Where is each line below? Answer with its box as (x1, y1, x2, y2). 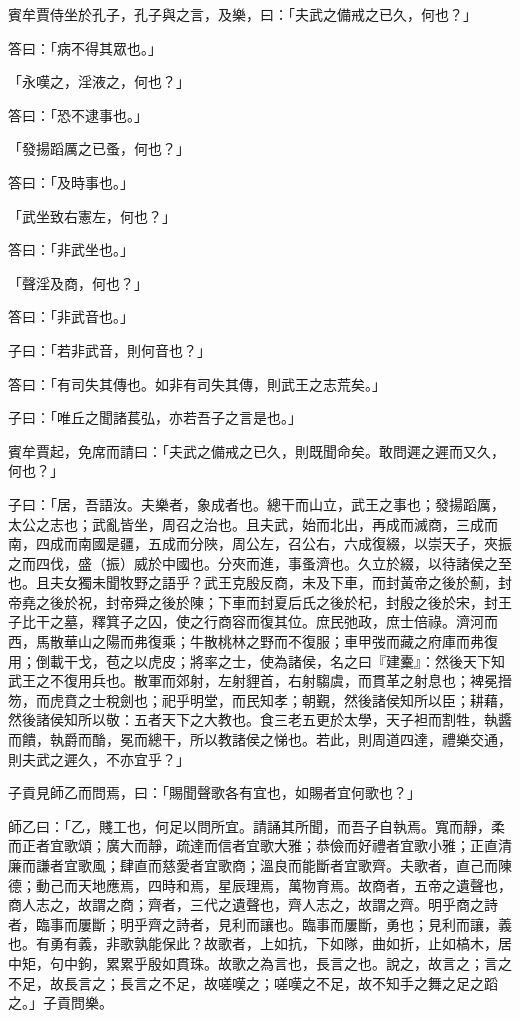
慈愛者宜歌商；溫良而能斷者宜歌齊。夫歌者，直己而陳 (161, 855, 512, 875)
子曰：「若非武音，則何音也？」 (8, 339, 211, 360)
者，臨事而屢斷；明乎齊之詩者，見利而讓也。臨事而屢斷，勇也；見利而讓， (8, 913, 498, 934)
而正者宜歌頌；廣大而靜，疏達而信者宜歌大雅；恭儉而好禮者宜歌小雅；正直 (8, 835, 498, 856)
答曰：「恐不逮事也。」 (8, 104, 148, 125)
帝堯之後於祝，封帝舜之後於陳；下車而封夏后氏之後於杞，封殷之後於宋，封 (8, 591, 498, 612)
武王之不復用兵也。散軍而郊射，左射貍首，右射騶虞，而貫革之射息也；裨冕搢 (8, 670, 512, 691)
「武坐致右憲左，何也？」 (8, 205, 176, 226)
